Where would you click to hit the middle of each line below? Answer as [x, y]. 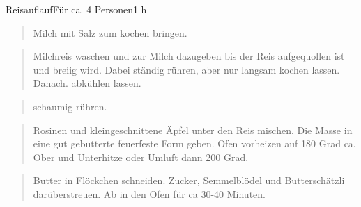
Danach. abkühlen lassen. [87, 83]
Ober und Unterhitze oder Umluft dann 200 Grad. [141, 157]
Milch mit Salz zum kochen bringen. [110, 32]
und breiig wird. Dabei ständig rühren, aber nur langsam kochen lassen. [186, 69]
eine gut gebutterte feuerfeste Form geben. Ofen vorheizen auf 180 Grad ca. [194, 143]
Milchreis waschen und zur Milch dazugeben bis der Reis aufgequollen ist [189, 56]
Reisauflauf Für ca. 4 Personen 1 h [76, 9]
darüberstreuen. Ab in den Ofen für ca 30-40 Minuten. [149, 193]
